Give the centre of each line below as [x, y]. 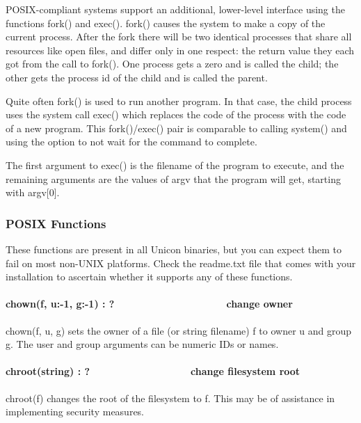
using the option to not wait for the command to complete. [131, 142]
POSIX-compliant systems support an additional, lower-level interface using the [175, 9]
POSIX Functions [56, 223]
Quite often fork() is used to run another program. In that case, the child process [179, 101]
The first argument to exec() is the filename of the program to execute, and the [175, 165]
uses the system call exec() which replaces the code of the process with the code [176, 114]
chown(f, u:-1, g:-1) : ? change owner [149, 304]
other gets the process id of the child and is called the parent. [137, 77]
